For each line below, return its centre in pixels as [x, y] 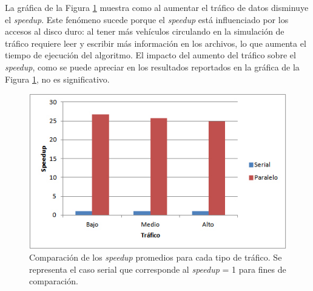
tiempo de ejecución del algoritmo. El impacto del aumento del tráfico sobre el [150, 55]
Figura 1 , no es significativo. [57, 79]
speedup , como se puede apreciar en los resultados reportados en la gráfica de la [152, 67]
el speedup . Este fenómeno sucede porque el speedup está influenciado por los [147, 19]
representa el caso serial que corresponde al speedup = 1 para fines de [158, 269]
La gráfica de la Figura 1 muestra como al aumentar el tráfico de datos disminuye [157, 7]
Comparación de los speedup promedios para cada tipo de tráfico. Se [156, 257]
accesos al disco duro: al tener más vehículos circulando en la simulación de [145, 31]
